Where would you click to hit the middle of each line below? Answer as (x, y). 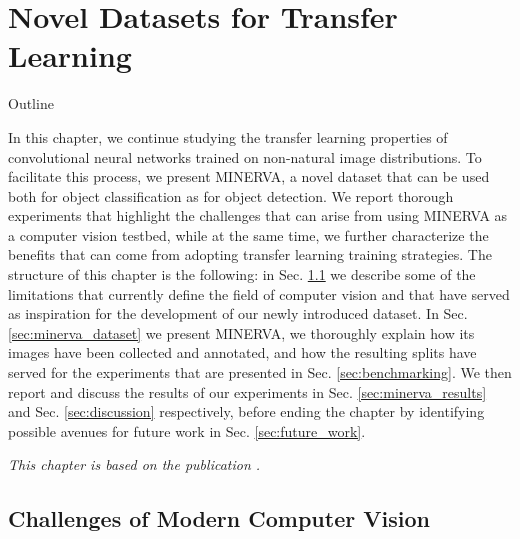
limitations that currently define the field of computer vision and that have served (259, 293)
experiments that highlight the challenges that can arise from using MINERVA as (258, 215)
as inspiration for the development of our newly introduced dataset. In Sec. (238, 313)
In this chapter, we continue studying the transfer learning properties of (228, 136)
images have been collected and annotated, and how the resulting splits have (242, 352)
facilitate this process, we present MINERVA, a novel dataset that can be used (249, 176)
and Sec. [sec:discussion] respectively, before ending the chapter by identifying (246, 411)
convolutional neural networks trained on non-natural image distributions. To (245, 156)
